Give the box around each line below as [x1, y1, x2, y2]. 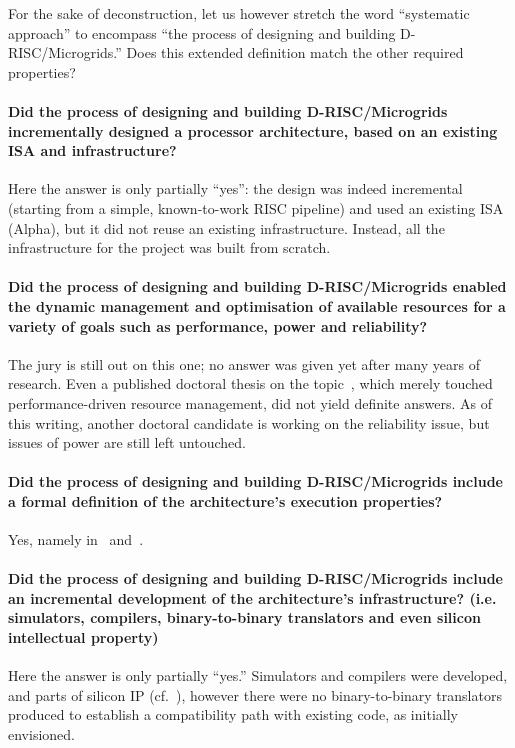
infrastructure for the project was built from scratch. [8, 237, 331, 258]
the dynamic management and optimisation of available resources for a [8, 295, 506, 316]
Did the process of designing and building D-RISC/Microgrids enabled [8, 276, 507, 297]
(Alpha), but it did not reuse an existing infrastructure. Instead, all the [8, 217, 445, 238]
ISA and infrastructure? [8, 140, 177, 161]
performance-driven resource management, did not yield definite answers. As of [8, 392, 492, 413]
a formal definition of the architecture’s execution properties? [8, 490, 443, 511]
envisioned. [8, 724, 75, 745]
